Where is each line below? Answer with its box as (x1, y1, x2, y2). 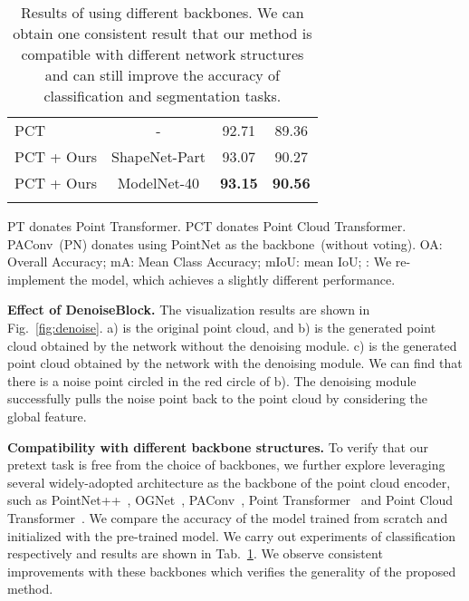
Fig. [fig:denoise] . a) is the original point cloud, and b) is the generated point (7, 317, 436, 336)
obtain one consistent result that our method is (13, 23, 312, 44)
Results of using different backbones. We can (21, 2, 304, 23)
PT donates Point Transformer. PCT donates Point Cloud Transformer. (7, 217, 407, 235)
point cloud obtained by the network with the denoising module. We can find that (7, 354, 463, 373)
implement (7, 269, 66, 288)
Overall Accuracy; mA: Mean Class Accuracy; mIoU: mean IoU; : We (7, 252, 392, 271)
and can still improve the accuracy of (44, 64, 280, 85)
